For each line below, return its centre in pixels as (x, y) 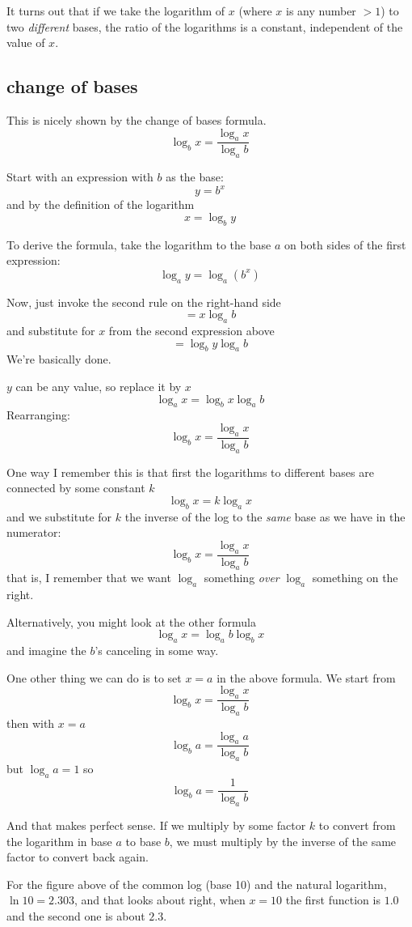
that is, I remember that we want (89, 578)
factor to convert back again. (78, 857)
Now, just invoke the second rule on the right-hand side (144, 302)
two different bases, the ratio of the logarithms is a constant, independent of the (205, 26)
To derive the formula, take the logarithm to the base (139, 244)
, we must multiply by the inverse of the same (283, 841)
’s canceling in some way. (157, 651)
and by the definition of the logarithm (101, 204)
